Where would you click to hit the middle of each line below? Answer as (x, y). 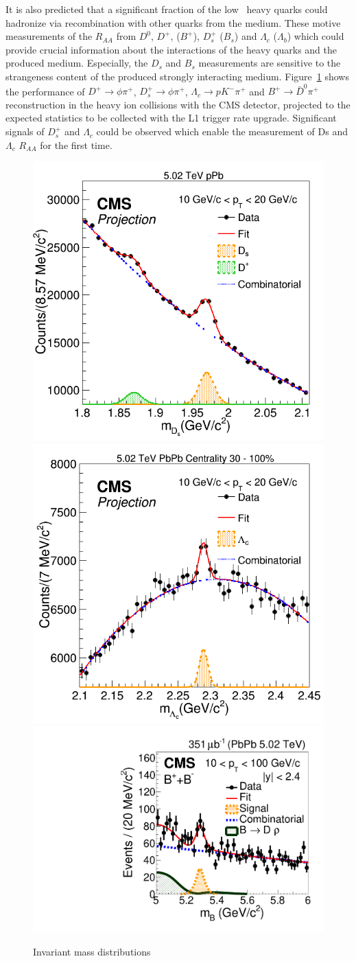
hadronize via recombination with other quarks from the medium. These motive (173, 22)
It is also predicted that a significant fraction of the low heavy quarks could (167, 9)
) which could (316, 36)
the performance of (45, 91)
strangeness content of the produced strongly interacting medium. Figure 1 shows (177, 76)
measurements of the (49, 36)
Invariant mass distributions (92, 951)
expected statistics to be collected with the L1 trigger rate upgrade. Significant (171, 118)
